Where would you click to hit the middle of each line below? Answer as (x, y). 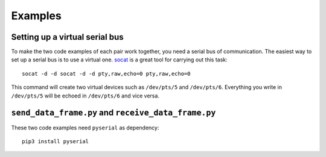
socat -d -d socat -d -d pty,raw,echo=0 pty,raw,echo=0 (106, 73)
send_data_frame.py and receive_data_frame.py (113, 113)
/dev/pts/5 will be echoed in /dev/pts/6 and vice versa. (85, 96)
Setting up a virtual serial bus (67, 37)
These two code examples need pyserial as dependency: (85, 128)
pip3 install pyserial (56, 141)
